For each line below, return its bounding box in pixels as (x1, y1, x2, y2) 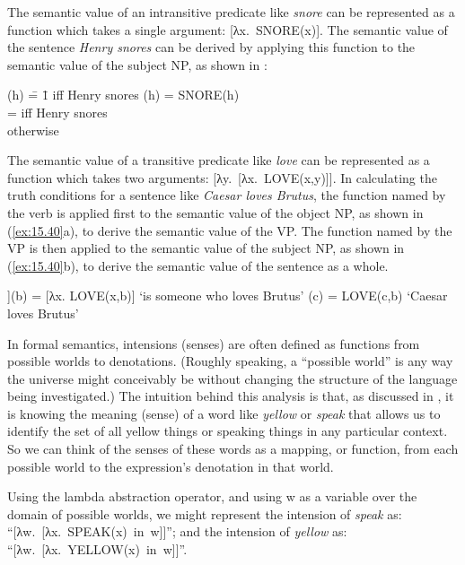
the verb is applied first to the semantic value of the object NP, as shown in (7, 203, 424, 222)
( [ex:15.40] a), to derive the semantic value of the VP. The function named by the (7, 221, 452, 239)
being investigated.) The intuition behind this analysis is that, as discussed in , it (7, 387, 454, 405)
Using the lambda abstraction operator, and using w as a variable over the (7, 487, 417, 506)
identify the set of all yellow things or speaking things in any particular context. (7, 422, 448, 440)
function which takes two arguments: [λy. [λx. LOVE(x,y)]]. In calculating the (7, 168, 437, 187)
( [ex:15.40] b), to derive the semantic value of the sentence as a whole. (7, 256, 389, 274)
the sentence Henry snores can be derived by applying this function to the (7, 38, 416, 56)
